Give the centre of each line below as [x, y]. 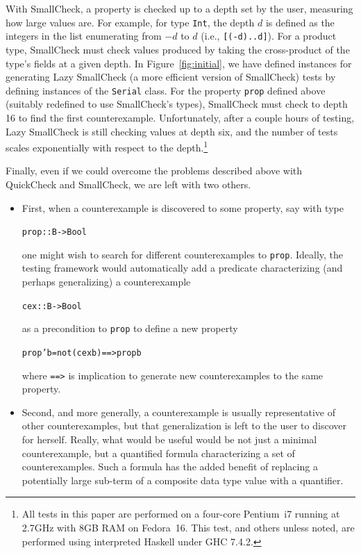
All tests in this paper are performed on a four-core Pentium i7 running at [181, 514]
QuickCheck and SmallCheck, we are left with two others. [128, 184]
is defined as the [300, 22]
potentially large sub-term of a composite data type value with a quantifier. [183, 480]
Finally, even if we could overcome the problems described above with [154, 171]
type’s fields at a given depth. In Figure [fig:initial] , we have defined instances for [179, 63]
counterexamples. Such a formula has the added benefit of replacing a [170, 467]
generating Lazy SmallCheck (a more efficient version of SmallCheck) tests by [171, 77]
